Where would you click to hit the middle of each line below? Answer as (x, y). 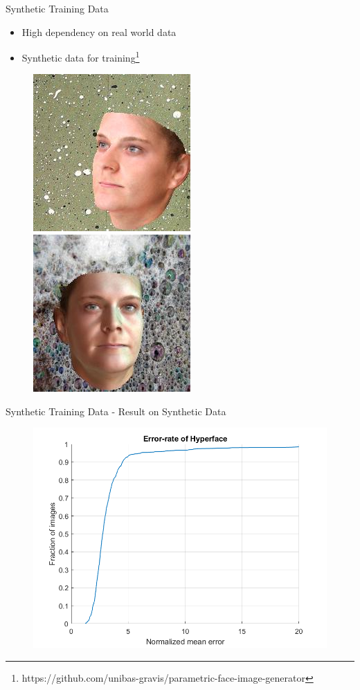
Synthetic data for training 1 (81, 56)
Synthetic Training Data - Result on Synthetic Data (116, 411)
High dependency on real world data (99, 31)
